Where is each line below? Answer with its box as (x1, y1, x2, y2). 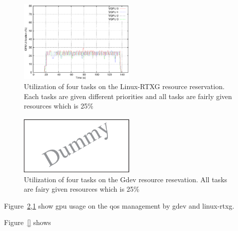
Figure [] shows (4, 217, 51, 228)
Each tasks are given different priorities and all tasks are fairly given (24, 91, 232, 101)
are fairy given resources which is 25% (24, 184, 140, 194)
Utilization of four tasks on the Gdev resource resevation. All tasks (24, 174, 228, 184)
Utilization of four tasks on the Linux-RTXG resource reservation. (24, 81, 225, 91)
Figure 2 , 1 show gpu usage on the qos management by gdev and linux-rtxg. (4, 200, 235, 211)
